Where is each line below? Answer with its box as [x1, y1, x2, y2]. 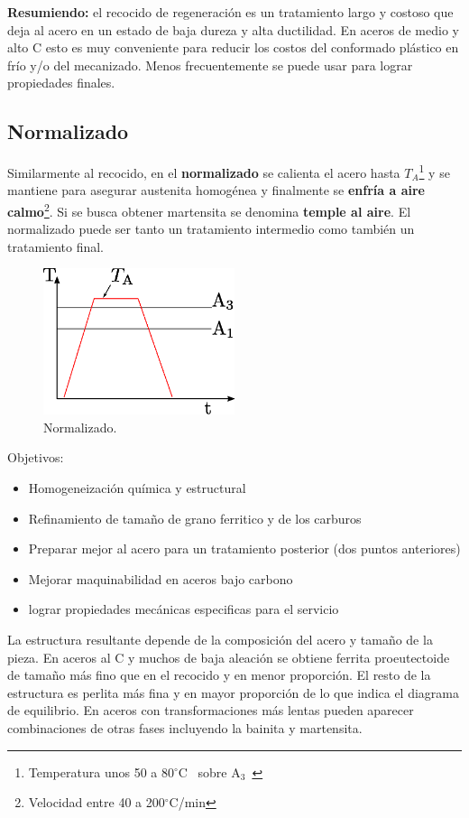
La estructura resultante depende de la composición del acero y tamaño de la [7, 630, 433, 648]
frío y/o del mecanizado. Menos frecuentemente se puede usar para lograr [7, 55, 413, 74]
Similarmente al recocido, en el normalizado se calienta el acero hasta [7, 163, 400, 181]
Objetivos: [7, 448, 64, 467]
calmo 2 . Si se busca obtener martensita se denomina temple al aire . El [7, 200, 411, 220]
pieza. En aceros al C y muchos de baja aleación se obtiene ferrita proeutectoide [7, 647, 450, 666]
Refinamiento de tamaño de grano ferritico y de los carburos [28, 508, 362, 527]
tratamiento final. [7, 237, 105, 256]
